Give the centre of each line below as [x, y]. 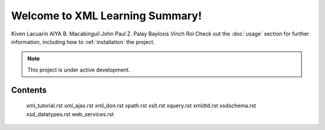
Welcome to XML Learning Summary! [107, 16]
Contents [29, 90]
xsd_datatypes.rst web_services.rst [70, 114]
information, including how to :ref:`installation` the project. [83, 42]
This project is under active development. [79, 70]
